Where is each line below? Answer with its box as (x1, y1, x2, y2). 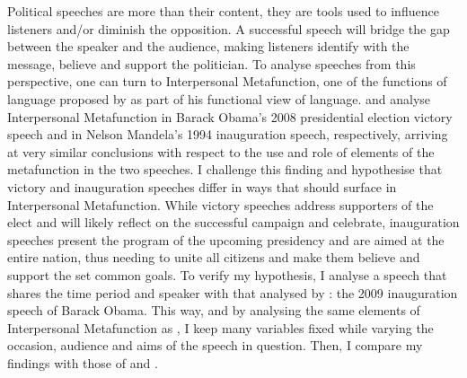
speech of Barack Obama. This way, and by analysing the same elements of (7, 301, 420, 320)
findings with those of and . (7, 353, 158, 372)
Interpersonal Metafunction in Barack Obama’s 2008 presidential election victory (7, 107, 453, 126)
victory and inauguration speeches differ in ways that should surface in (7, 177, 397, 196)
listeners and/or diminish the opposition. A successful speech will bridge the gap (7, 19, 450, 38)
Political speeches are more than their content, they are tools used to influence (7, 2, 439, 20)
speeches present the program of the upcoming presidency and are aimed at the (7, 230, 445, 249)
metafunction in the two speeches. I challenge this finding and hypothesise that (7, 160, 443, 179)
